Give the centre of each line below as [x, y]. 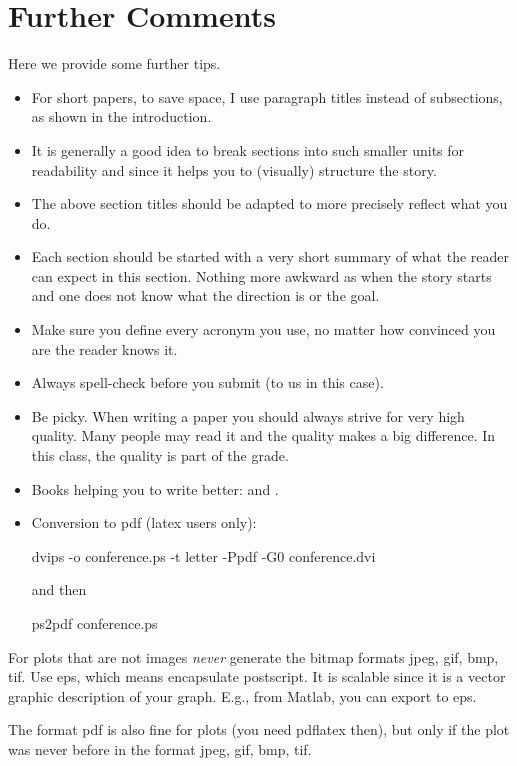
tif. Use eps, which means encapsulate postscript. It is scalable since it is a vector [257, 676]
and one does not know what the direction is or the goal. [205, 295]
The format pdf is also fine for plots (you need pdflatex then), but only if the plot [259, 729]
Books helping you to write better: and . [155, 488]
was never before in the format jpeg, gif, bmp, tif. [160, 748]
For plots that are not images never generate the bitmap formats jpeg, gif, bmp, [253, 656]
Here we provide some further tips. [114, 63]
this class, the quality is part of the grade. [160, 455]
